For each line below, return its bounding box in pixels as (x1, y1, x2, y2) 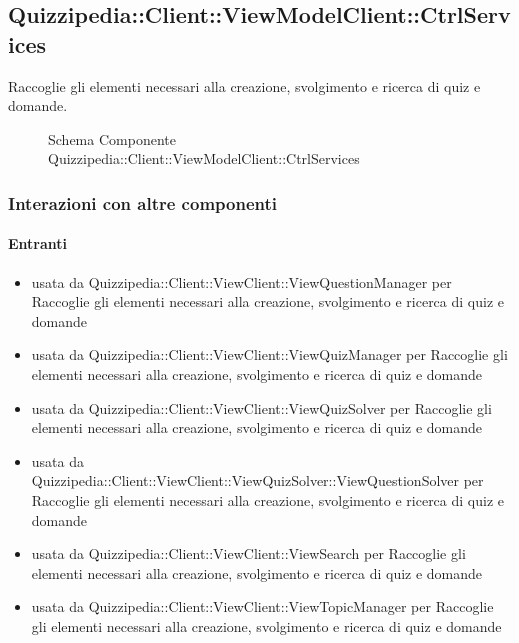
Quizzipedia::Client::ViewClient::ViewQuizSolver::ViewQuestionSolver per (31, 470, 484, 491)
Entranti (8, 233, 68, 254)
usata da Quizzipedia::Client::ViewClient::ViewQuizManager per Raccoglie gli (31, 344, 508, 365)
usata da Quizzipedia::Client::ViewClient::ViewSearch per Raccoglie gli (31, 543, 466, 564)
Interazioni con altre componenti (8, 190, 277, 215)
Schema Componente (48, 128, 176, 149)
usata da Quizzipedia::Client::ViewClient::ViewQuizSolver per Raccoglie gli (31, 397, 492, 418)
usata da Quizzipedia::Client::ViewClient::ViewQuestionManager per (31, 271, 452, 292)
